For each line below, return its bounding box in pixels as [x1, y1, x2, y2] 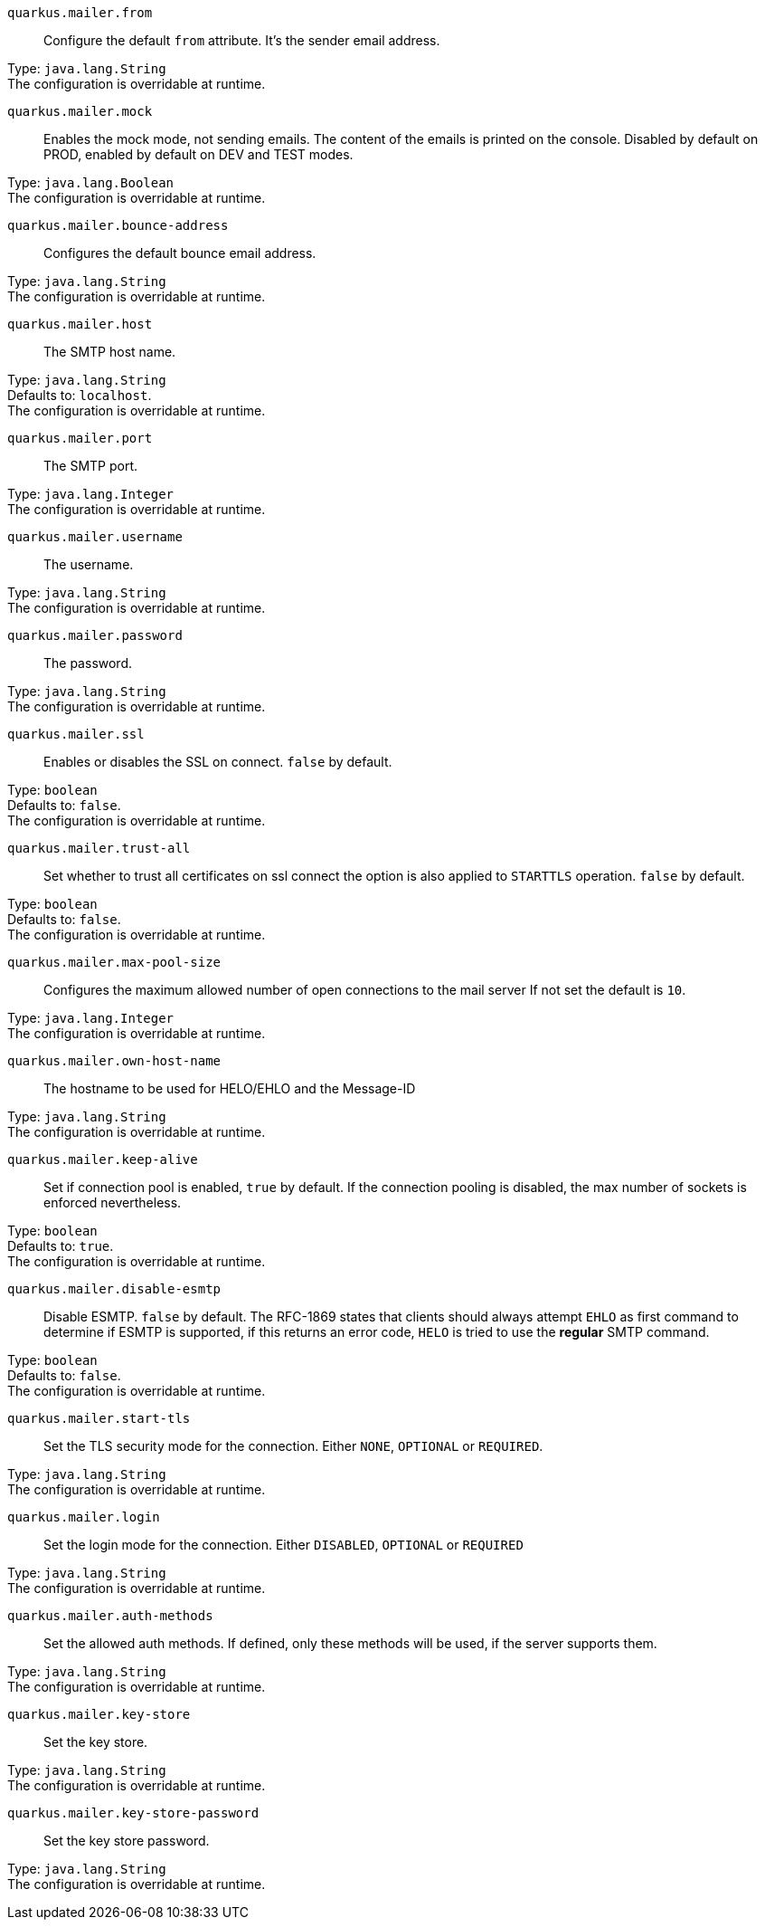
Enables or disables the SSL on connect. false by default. [43, 754, 392, 769]
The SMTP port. [43, 458, 138, 473]
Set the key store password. [43, 1833, 210, 1848]
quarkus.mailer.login [7, 1510, 160, 1524]
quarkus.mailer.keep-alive [7, 1152, 198, 1167]
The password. [43, 655, 133, 671]
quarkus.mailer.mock [7, 104, 153, 119]
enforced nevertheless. [43, 1195, 182, 1210]
